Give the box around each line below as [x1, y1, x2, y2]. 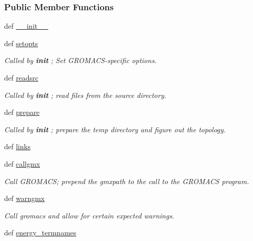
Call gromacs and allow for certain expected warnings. [4, 210, 174, 220]
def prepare [4, 107, 40, 117]
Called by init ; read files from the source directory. [4, 89, 166, 100]
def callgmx [4, 158, 41, 169]
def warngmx [4, 193, 45, 204]
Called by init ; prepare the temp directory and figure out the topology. [4, 124, 226, 134]
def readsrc [4, 72, 38, 83]
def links [4, 141, 31, 152]
